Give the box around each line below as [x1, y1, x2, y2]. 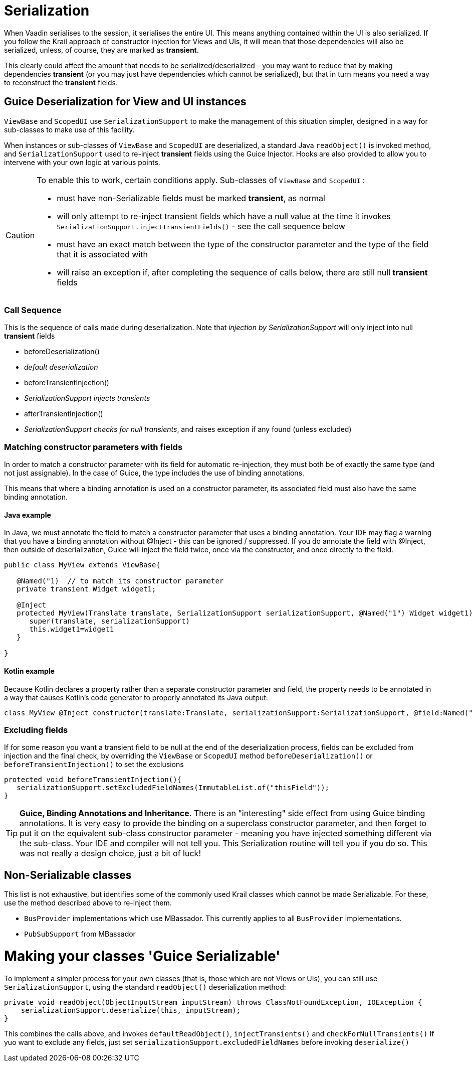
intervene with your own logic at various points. [4, 158, 160, 167]
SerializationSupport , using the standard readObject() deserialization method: [4, 982, 286, 991]
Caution [6, 230, 35, 240]
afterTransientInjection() [24, 409, 103, 418]
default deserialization [24, 363, 98, 372]
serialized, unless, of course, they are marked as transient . [4, 45, 199, 54]
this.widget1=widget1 [29, 625, 114, 634]
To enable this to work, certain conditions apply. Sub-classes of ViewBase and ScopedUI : [37, 175, 365, 185]
